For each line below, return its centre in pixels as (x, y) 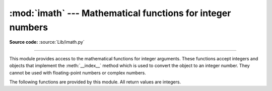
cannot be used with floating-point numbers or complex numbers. (78, 72)
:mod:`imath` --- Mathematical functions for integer (120, 13)
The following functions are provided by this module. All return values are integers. (95, 82)
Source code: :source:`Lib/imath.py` (47, 42)
